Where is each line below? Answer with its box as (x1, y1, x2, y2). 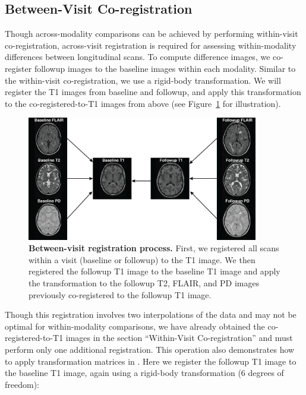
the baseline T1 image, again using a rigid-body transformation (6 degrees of (5, 366, 284, 379)
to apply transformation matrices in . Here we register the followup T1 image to (5, 355, 296, 367)
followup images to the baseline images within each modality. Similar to (34, 62, 296, 74)
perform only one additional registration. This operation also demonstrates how (5, 343, 295, 356)
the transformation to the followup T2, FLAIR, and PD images (29, 277, 260, 289)
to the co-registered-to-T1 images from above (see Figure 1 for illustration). (5, 97, 281, 109)
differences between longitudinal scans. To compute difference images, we (5, 50, 270, 63)
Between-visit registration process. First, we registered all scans (29, 242, 279, 254)
